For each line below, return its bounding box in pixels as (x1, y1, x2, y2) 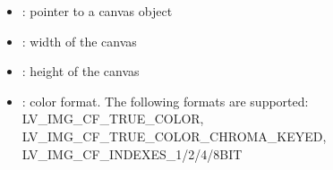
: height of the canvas (21, 62, 140, 81)
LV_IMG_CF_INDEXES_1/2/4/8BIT (21, 144, 243, 163)
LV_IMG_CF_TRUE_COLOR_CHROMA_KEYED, (21, 126, 327, 145)
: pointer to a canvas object (21, 2, 173, 20)
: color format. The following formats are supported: (21, 91, 309, 110)
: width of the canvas (21, 31, 137, 50)
